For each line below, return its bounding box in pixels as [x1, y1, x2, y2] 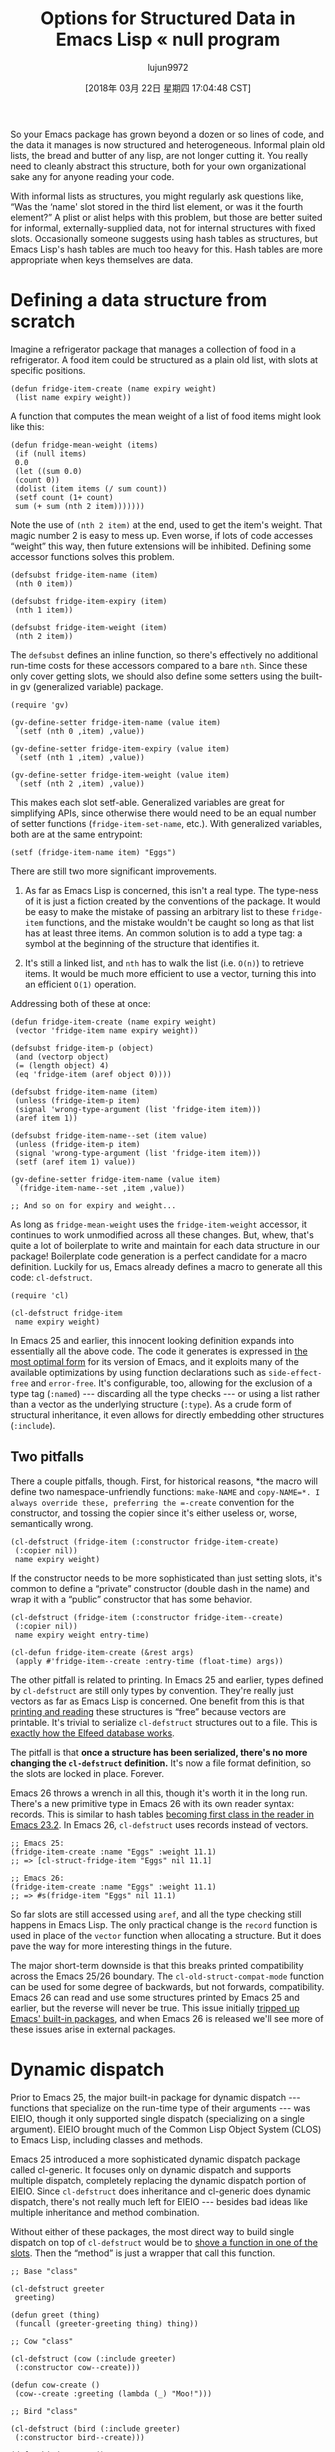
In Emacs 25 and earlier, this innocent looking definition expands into [10, 1334, 295, 1346]
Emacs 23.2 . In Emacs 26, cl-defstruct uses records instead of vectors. [10, 1818, 309, 1831]
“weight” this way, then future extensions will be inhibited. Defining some [10, 540, 312, 552]
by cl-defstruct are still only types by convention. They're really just [10, 1684, 294, 1696]
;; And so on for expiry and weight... [10, 1200, 177, 1211]
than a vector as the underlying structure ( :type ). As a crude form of [10, 1398, 292, 1410]
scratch [10, 310, 76, 333]
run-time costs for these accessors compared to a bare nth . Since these [10, 659, 308, 671]
